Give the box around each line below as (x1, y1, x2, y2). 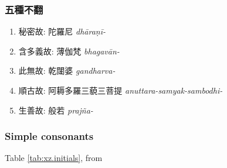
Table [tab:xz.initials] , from (5, 152, 103, 164)
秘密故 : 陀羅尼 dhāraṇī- (18, 25, 106, 37)
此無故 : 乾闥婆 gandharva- (18, 64, 116, 77)
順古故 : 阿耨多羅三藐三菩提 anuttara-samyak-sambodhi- (18, 84, 223, 96)
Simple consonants (5, 129, 94, 143)
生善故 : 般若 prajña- (18, 104, 93, 116)
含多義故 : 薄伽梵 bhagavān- (18, 44, 120, 57)
